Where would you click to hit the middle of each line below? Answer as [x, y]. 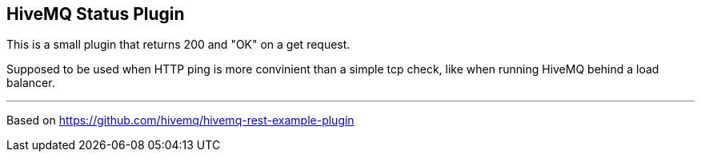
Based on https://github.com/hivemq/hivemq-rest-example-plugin [180, 120]
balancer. [31, 83]
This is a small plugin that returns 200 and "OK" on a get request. [178, 45]
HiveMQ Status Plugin [96, 14]
